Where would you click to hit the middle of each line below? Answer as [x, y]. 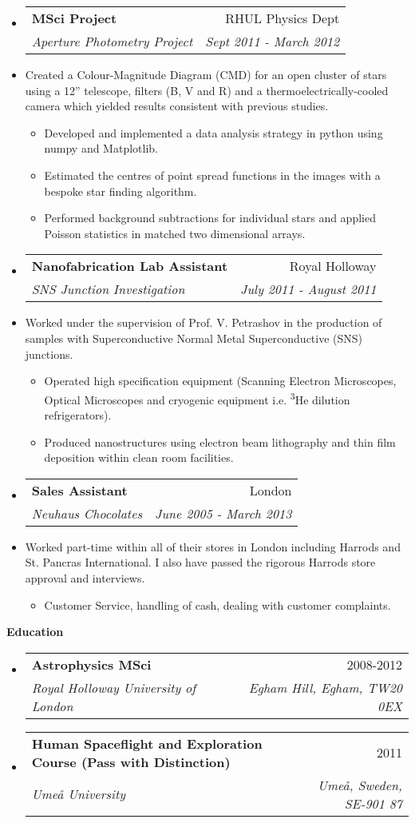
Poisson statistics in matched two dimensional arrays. [175, 233]
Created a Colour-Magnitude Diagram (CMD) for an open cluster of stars [206, 74]
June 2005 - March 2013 [223, 513]
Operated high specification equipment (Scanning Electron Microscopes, [220, 381]
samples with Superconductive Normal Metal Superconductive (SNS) [194, 338]
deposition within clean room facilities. [139, 457]
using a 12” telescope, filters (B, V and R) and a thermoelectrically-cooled [207, 90]
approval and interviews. [85, 577]
